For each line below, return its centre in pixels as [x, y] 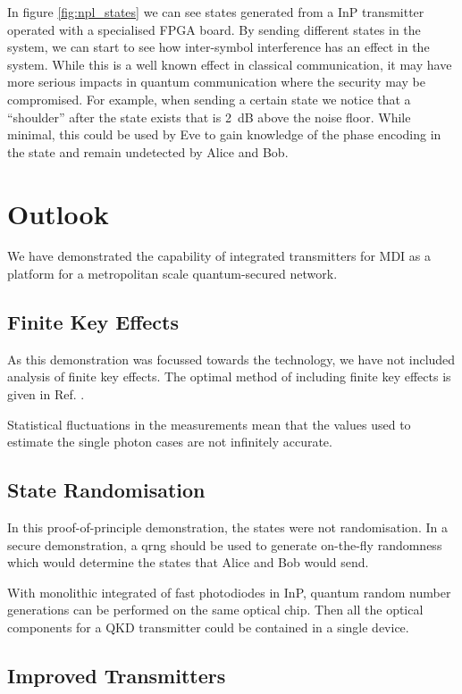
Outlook [58, 213]
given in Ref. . [46, 394]
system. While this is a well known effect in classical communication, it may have [230, 64]
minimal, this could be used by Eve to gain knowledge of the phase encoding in [224, 134]
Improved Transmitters [117, 675]
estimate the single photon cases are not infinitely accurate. [170, 442]
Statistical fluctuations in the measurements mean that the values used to [209, 424]
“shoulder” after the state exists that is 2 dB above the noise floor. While [209, 117]
